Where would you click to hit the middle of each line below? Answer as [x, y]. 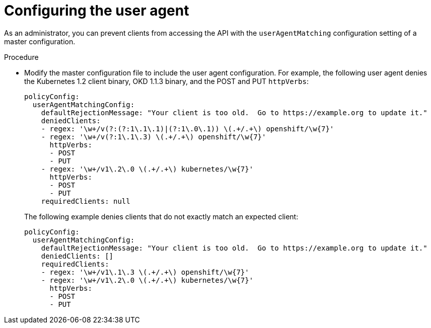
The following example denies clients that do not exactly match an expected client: [161, 216]
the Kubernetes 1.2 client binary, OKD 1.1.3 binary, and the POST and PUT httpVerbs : [166, 81]
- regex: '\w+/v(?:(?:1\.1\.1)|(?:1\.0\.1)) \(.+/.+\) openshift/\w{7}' [188, 129]
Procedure [21, 57]
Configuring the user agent [97, 11]
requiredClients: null [86, 201]
